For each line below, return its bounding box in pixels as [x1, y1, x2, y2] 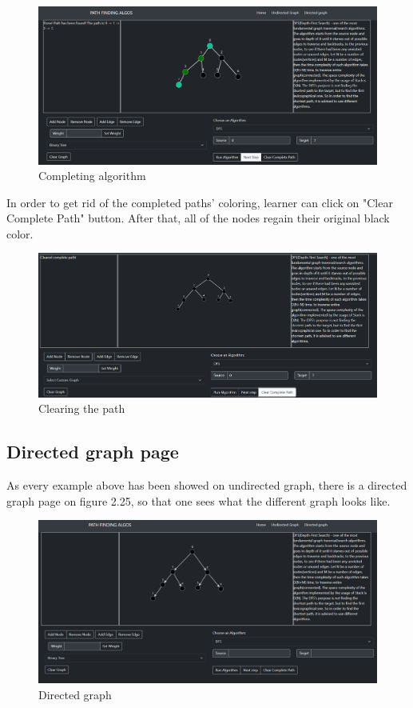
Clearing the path [38, 400, 125, 417]
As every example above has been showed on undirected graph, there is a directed [6, 477, 407, 494]
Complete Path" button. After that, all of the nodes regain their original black [6, 210, 390, 226]
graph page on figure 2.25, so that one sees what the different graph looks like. [6, 492, 391, 509]
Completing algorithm [38, 167, 146, 184]
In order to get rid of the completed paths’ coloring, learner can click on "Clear [6, 194, 393, 210]
